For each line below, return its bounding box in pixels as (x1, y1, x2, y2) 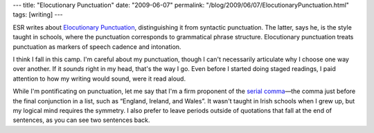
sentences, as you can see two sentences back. (12, 116, 150, 124)
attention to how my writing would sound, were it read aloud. (12, 74, 186, 83)
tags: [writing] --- (12, 10, 64, 19)
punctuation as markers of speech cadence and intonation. (12, 42, 181, 51)
